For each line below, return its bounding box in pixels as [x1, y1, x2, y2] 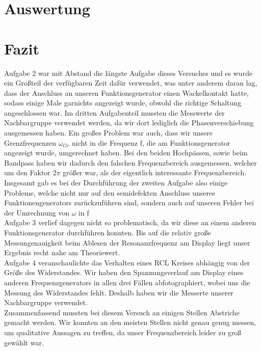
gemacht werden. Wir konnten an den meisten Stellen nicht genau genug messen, [4, 317, 256, 328]
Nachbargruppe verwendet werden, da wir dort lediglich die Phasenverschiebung [4, 117, 254, 128]
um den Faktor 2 [4, 167, 57, 178]
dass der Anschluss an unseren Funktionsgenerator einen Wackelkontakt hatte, [4, 87, 249, 98]
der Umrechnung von [4, 207, 70, 218]
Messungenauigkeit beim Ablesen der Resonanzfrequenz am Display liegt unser [4, 237, 250, 248]
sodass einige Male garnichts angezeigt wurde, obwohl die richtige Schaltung [4, 97, 242, 108]
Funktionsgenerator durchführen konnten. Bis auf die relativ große [4, 227, 211, 237]
